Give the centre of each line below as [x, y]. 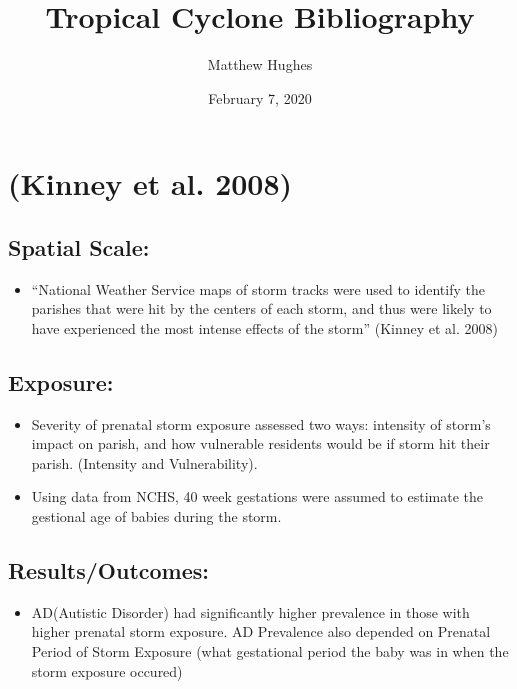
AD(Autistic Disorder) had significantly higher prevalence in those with [250, 611]
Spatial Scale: [79, 246]
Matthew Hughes [260, 64]
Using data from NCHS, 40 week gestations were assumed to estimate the [257, 496]
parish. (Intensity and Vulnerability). [144, 462]
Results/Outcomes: [109, 570]
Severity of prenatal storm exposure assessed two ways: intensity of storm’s [261, 423]
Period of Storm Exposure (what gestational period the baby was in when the [270, 651]
